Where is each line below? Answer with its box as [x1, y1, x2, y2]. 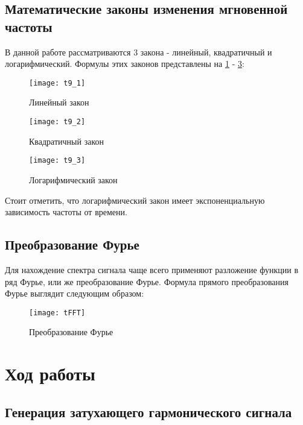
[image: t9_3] [29, 156, 86, 165]
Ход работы [5, 361, 95, 386]
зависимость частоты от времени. [5, 206, 127, 218]
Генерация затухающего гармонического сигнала [5, 402, 292, 421]
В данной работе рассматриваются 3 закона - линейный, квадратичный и [5, 45, 272, 58]
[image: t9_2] [29, 118, 86, 127]
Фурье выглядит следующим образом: [5, 287, 144, 300]
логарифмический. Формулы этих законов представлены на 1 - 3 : [5, 57, 244, 70]
